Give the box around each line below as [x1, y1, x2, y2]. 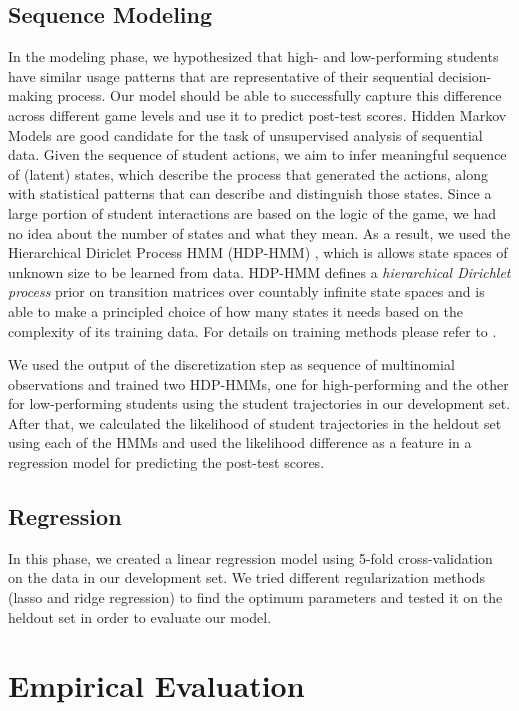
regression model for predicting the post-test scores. [8, 452, 325, 473]
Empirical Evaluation [8, 665, 305, 706]
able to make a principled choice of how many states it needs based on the [8, 300, 463, 321]
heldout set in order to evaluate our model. [8, 606, 272, 627]
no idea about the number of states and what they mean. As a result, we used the [8, 222, 511, 243]
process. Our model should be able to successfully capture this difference [57, 85, 502, 106]
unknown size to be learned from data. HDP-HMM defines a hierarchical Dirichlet [8, 261, 511, 282]
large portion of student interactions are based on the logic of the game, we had [8, 202, 497, 223]
